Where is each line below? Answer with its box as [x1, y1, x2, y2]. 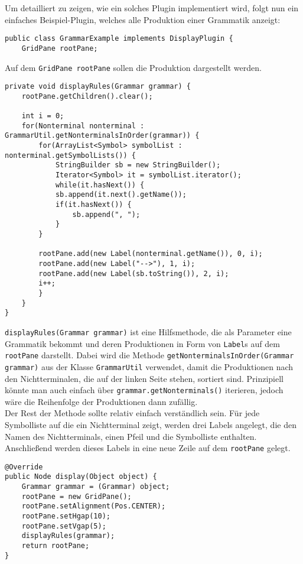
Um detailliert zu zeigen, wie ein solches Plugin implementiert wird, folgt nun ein [5, 2, 299, 14]
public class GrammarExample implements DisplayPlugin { [5, 34, 233, 43]
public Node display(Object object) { [5, 472, 157, 481]
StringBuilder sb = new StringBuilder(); [55, 161, 221, 170]
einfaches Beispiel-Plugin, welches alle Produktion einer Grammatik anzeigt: [5, 13, 281, 25]
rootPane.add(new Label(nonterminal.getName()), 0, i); [38, 249, 263, 258]
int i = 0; [21, 112, 64, 121]
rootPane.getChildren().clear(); [21, 92, 153, 101]
